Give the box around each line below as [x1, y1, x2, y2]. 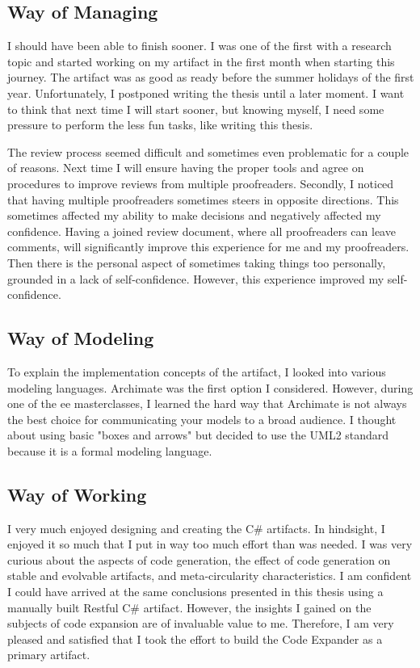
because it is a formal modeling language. [7, 442, 212, 459]
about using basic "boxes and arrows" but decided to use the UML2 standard [7, 426, 389, 443]
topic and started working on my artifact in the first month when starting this [7, 53, 395, 69]
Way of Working [7, 481, 147, 506]
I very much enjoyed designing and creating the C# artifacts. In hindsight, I [7, 519, 385, 536]
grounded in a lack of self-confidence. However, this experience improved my [7, 270, 384, 287]
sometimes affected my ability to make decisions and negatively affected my [7, 207, 381, 224]
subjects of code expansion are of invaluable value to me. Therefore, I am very [7, 615, 394, 632]
